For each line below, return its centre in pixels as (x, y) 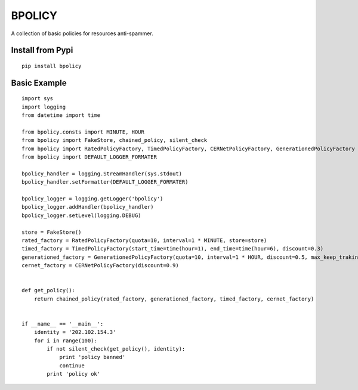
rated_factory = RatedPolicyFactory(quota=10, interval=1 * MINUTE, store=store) (144, 241)
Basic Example (39, 83)
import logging (44, 107)
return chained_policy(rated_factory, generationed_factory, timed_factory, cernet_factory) (174, 299)
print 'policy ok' (74, 374)
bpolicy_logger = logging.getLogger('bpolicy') (92, 199)
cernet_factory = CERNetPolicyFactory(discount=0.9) (100, 266)
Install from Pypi (42, 50)
